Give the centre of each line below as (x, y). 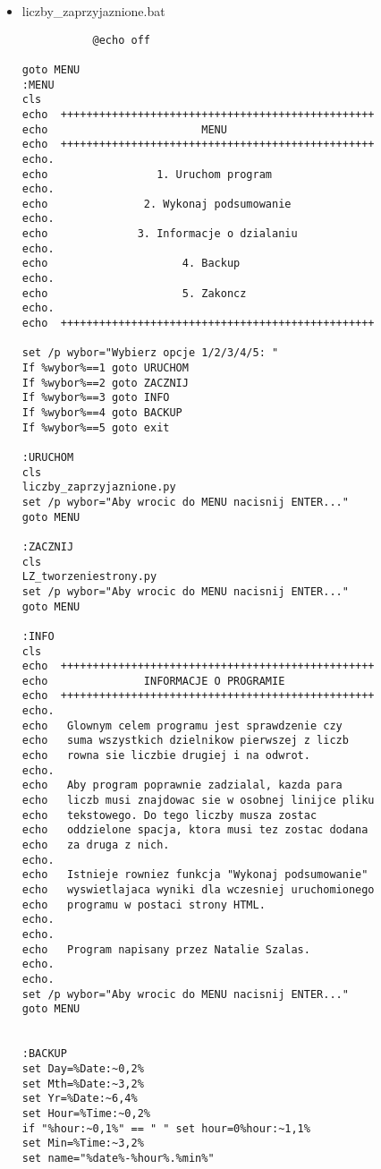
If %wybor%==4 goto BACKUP (102, 413)
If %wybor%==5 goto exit (96, 427)
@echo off (121, 40)
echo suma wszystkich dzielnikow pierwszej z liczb (185, 741)
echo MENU (124, 129)
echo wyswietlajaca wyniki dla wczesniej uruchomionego (198, 890)
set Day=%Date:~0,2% (83, 1068)
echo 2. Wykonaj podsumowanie (157, 204)
